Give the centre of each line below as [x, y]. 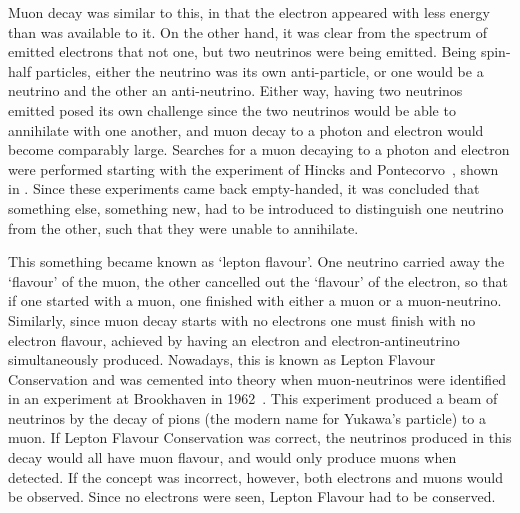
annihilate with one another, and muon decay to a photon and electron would [246, 129]
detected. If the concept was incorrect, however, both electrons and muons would [256, 476]
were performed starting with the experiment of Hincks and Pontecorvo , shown [253, 168]
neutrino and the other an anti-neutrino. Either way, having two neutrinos [235, 90]
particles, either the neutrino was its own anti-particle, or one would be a [259, 70]
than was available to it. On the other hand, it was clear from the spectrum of [248, 31]
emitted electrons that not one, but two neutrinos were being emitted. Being [242, 51]
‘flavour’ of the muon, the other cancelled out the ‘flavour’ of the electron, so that [258, 280]
